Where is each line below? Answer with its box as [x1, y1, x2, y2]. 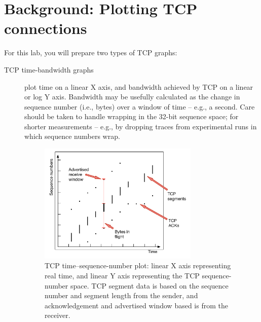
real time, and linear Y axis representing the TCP [45, 270, 200, 281]
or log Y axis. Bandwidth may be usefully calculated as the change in [24, 91, 240, 102]
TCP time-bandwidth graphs [4, 64, 94, 75]
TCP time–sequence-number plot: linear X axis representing [45, 260, 231, 271]
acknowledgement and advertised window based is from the [45, 300, 228, 310]
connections [4, 18, 87, 39]
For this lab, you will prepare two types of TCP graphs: [4, 47, 177, 58]
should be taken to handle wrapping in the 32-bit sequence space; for [24, 111, 239, 122]
